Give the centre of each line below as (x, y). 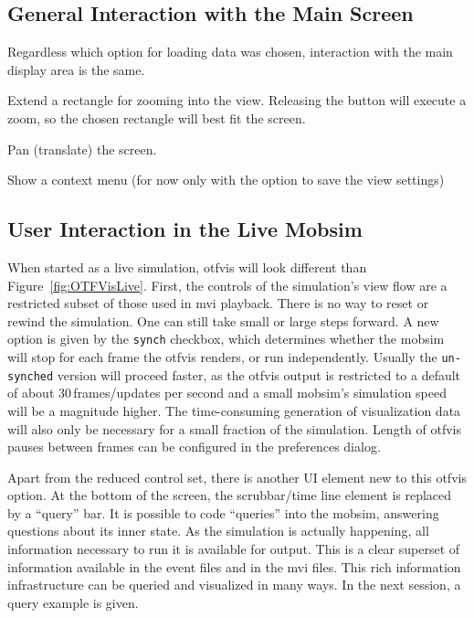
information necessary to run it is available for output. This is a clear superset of (234, 549)
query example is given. (73, 602)
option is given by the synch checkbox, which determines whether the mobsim (226, 339)
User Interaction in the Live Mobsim (185, 229)
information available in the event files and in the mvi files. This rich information (234, 566)
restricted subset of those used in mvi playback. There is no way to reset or (218, 303)
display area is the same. (76, 69)
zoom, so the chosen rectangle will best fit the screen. (157, 117)
